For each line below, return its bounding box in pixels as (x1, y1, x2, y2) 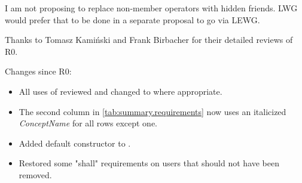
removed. (19, 168, 52, 181)
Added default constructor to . (19, 137, 131, 149)
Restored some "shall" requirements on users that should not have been (19, 157, 280, 169)
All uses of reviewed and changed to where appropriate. (19, 85, 222, 97)
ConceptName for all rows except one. (19, 117, 158, 129)
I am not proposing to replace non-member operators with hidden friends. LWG (5, 2, 298, 14)
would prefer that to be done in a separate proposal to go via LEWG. (5, 13, 260, 26)
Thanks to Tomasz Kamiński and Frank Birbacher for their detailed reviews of (5, 33, 293, 46)
